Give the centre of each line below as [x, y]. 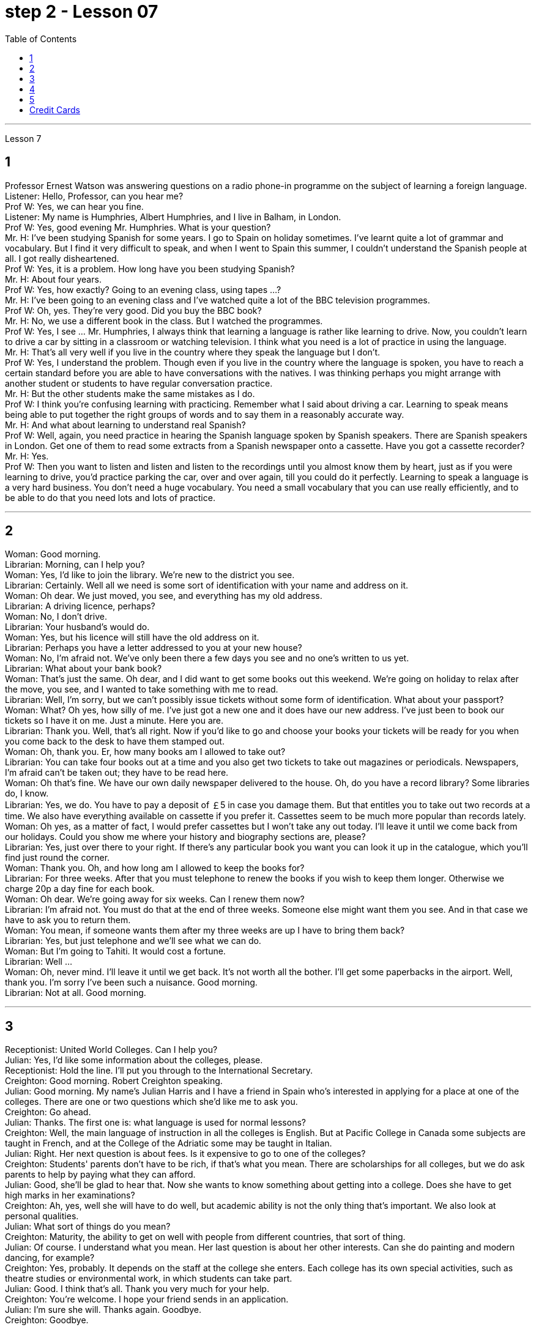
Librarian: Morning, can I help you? [75, 565]
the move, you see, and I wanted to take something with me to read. [142, 689]
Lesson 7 [23, 138]
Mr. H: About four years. [53, 279]
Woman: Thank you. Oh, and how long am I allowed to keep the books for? [155, 868]
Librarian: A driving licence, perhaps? [80, 606]
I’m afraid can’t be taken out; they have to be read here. [117, 773]
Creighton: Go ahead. [48, 1112]
